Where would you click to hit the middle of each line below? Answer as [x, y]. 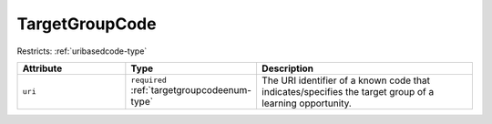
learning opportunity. [307, 103]
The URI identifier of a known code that [346, 80]
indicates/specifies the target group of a [348, 91]
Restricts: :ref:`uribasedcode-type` [82, 51]
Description [287, 68]
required [149, 81]
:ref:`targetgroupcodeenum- [191, 90]
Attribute [42, 68]
